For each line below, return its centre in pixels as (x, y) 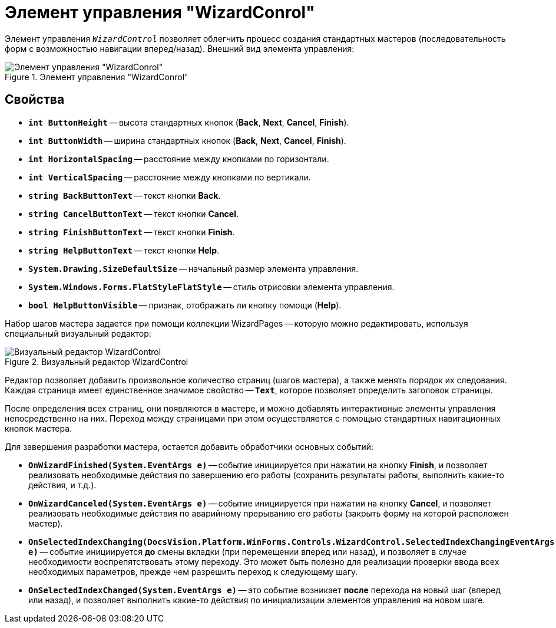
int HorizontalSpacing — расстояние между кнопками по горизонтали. (179, 159)
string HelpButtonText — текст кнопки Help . (124, 250)
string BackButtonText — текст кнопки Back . (125, 195)
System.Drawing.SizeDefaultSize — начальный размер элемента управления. (193, 268)
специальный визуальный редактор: (78, 333)
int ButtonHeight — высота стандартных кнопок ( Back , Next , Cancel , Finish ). (189, 122)
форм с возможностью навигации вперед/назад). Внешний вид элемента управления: (180, 48)
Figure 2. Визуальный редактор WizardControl (97, 361)
